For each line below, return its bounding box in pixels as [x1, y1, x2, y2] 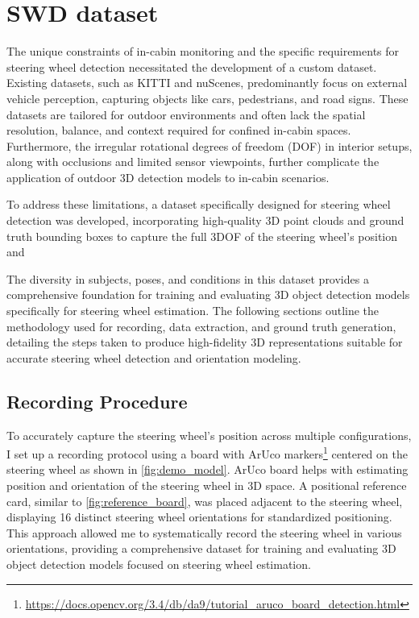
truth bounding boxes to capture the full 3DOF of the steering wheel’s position [6, 227, 398, 244]
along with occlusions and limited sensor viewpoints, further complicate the [6, 153, 380, 170]
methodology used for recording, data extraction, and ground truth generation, [6, 317, 396, 334]
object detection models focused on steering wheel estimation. [6, 556, 311, 573]
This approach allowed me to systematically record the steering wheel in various [6, 524, 402, 541]
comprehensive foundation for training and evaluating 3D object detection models [6, 286, 410, 303]
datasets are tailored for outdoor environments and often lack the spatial [6, 106, 366, 122]
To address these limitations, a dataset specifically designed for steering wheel [6, 196, 391, 213]
